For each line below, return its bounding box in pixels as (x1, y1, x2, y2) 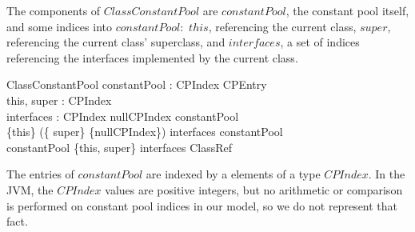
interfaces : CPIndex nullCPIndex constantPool (6, 107, 239, 124)
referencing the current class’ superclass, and (6, 34, 225, 50)
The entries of (6, 166, 74, 182)
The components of (6, 2, 101, 18)
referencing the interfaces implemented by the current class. (6, 49, 298, 66)
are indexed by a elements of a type (146, 166, 321, 182)
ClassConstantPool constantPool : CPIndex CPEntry (6, 76, 267, 93)
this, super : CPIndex (6, 91, 112, 108)
